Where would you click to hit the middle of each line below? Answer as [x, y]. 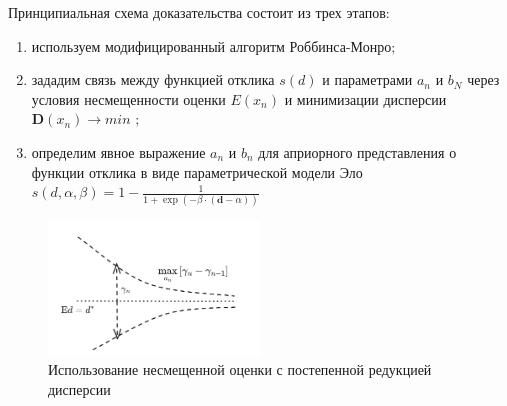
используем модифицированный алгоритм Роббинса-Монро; [213, 45]
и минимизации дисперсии [365, 98]
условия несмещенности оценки [128, 98]
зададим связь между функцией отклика [153, 79]
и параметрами [367, 79]
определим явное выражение [118, 151]
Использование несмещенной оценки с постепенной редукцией [240, 369]
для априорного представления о [357, 151]
